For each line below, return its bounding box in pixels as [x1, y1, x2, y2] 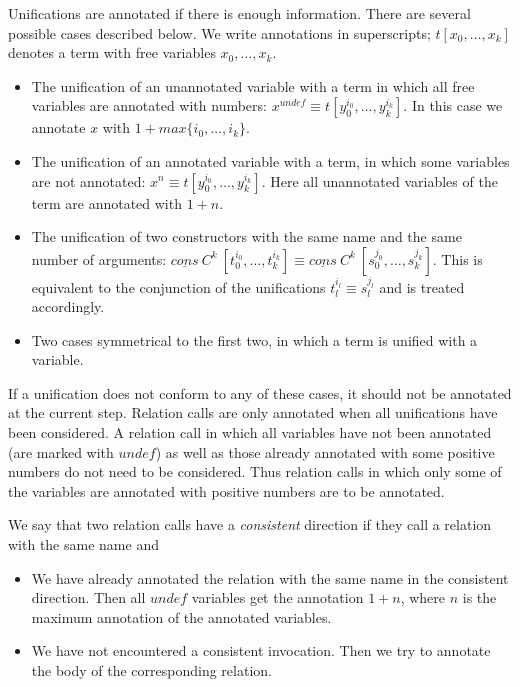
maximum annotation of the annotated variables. [31, 606, 332, 627]
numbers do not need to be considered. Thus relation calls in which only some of [8, 461, 502, 482]
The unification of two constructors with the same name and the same [31, 226, 462, 247]
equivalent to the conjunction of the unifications [31, 276, 326, 297]
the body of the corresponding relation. [31, 660, 272, 681]
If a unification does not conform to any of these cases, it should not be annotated [8, 382, 512, 403]
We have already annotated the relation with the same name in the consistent [31, 567, 509, 588]
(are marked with [8, 441, 114, 462]
